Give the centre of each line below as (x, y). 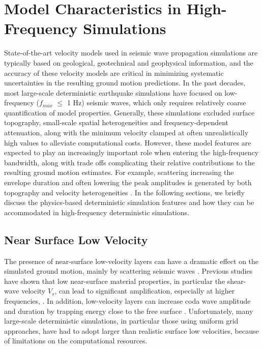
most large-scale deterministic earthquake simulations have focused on (113, 92)
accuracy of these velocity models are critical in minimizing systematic (114, 72)
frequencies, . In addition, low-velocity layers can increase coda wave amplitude (127, 300)
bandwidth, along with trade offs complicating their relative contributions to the (129, 162)
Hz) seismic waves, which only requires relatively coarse (159, 103)
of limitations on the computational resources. (76, 341)
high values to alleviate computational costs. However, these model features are (128, 142)
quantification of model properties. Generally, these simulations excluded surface (129, 112)
